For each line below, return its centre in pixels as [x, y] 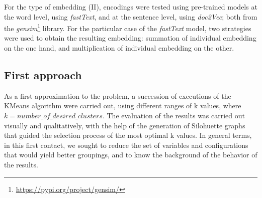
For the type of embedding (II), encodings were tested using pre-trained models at [131, 7]
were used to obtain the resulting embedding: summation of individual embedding [130, 38]
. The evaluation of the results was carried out [174, 116]
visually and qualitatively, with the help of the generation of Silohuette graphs [125, 125]
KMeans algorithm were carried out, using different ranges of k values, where [123, 106]
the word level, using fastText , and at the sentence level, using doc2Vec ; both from [131, 16]
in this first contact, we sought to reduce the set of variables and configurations [126, 145]
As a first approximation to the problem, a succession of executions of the [118, 95]
